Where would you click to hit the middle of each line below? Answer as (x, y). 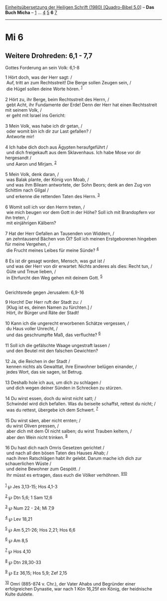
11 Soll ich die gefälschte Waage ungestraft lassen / (58, 345)
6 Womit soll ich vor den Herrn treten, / (45, 207)
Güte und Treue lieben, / (31, 271)
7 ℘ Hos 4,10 (18, 551)
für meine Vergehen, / (28, 244)
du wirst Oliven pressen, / (33, 425)
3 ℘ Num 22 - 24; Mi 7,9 (30, 507)
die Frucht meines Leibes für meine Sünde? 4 (53, 250)
